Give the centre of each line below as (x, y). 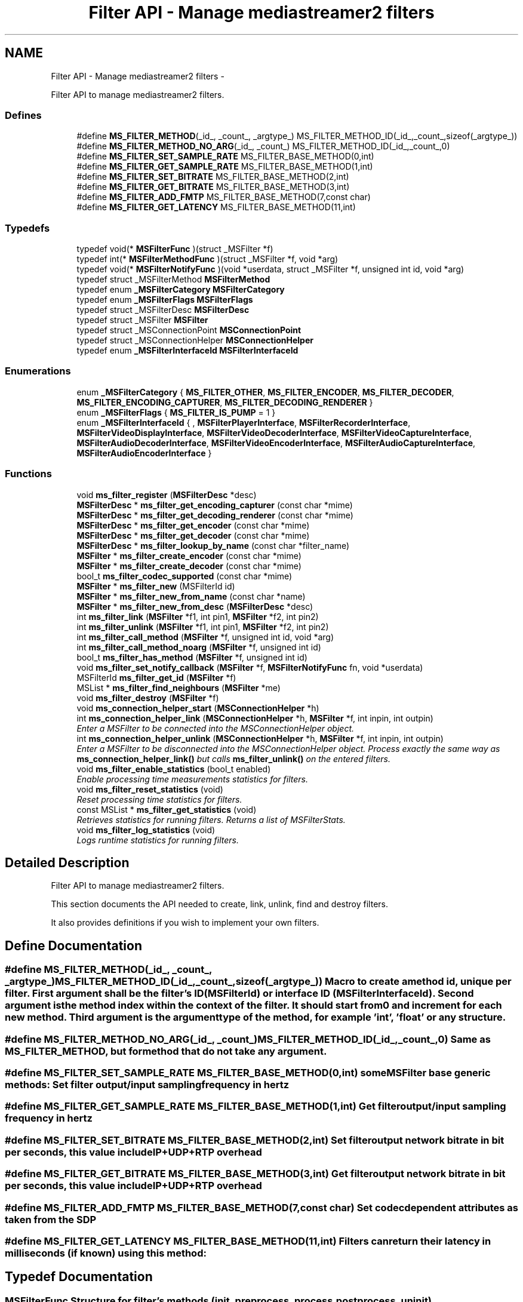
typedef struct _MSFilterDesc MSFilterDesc (163, 310)
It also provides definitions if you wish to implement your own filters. (185, 923)
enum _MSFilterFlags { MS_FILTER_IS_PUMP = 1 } (176, 412)
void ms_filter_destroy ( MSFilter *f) (148, 698)
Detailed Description (67, 863)
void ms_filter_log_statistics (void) (146, 830)
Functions (28, 474)
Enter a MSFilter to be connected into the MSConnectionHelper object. (216, 728)
